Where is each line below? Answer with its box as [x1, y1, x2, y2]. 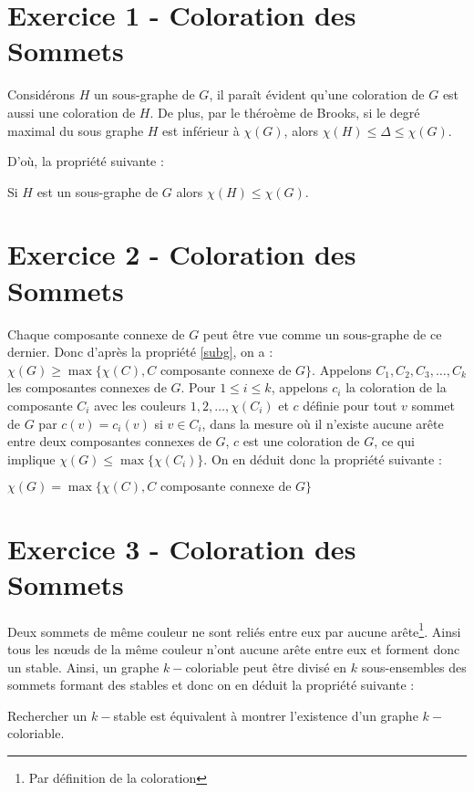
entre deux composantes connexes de [7, 432, 211, 451]
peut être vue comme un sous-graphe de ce [202, 324, 442, 343]
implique [7, 449, 56, 468]
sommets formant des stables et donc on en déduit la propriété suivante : [7, 675, 415, 694]
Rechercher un [7, 705, 88, 724]
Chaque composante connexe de [7, 324, 185, 343]
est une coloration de [242, 432, 360, 451]
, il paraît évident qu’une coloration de [209, 85, 425, 104]
